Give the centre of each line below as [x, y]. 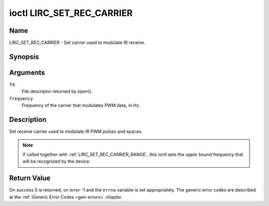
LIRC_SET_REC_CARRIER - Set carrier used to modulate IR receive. [77, 43]
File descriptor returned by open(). [57, 92]
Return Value [30, 178]
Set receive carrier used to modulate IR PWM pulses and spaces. [76, 131]
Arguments [27, 72]
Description [28, 119]
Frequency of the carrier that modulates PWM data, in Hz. [81, 105]
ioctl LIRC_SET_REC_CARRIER [71, 13]
